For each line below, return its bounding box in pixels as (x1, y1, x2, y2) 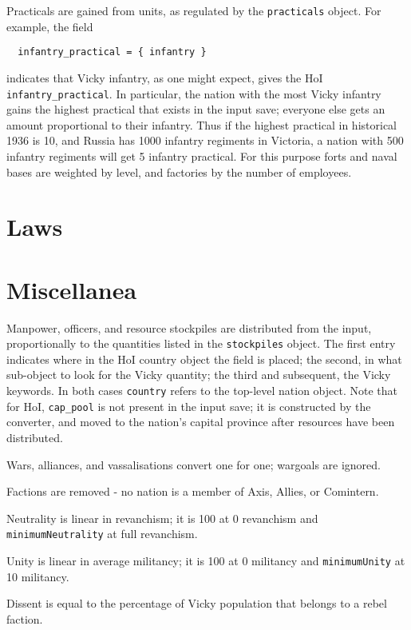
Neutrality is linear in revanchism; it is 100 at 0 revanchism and (6, 509, 318, 526)
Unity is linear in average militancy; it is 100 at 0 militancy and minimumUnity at (6, 552, 405, 568)
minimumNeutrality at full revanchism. (6, 525, 198, 542)
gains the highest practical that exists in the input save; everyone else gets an (6, 101, 385, 118)
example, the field (6, 18, 93, 34)
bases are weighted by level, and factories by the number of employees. (6, 163, 352, 180)
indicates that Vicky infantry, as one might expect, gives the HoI (6, 69, 323, 86)
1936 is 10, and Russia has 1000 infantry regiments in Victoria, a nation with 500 (6, 132, 404, 149)
